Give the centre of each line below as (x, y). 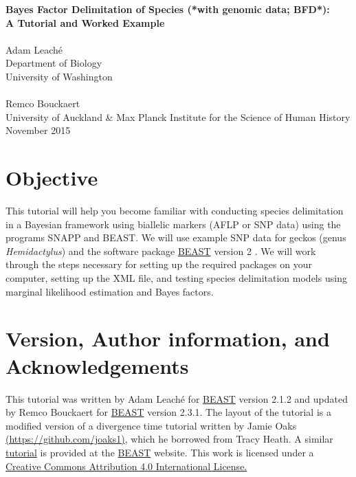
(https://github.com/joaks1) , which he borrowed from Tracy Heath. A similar (169, 439)
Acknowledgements (97, 365)
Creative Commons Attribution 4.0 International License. (126, 466)
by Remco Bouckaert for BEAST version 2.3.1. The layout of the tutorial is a (168, 412)
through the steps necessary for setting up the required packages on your (159, 264)
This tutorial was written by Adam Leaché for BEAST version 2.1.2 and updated (177, 398)
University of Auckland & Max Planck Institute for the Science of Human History (178, 117)
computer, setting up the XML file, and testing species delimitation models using (176, 278)
